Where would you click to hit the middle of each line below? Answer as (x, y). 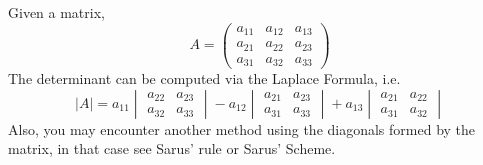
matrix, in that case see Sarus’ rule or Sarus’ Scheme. (172, 148)
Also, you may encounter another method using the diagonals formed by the (242, 128)
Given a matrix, (56, 12)
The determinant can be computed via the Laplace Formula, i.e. (204, 78)
